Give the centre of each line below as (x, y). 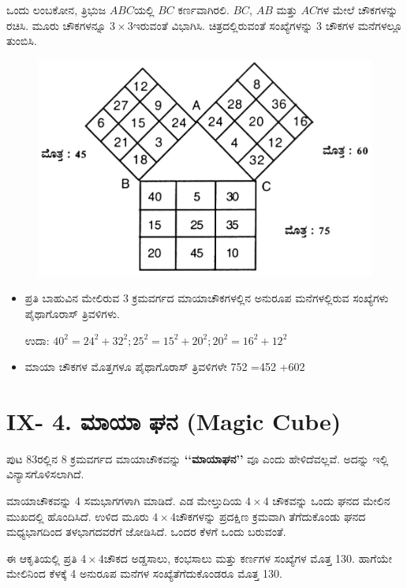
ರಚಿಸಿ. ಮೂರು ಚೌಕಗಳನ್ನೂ (56, 25)
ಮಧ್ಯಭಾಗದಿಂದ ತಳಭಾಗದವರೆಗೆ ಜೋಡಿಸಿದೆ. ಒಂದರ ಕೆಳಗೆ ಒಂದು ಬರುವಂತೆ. (146, 532)
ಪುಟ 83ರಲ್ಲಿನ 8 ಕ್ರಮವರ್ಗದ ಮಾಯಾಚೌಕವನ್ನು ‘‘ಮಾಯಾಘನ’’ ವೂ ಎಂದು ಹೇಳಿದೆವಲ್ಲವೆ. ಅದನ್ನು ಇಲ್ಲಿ (198, 458)
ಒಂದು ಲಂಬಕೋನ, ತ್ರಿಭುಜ (56, 9)
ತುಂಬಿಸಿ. (22, 41)
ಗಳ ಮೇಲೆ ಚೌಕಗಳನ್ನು (358, 9)
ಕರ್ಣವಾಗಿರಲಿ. (203, 9)
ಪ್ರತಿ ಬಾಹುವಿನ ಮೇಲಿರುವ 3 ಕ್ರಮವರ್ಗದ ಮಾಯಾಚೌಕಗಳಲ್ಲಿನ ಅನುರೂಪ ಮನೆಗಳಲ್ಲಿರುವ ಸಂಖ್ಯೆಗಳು (207, 298)
